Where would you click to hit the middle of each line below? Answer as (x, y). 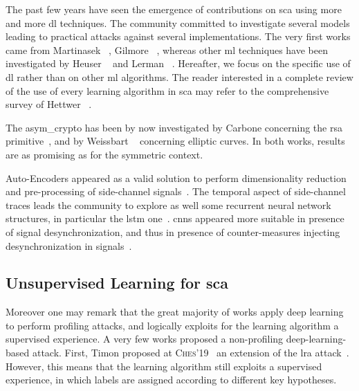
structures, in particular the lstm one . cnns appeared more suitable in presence (175, 218)
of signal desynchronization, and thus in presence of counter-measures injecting (173, 231)
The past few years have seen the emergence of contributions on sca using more (174, 9)
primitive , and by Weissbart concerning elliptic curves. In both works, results (175, 141)
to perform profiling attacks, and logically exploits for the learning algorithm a (172, 325)
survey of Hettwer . (49, 104)
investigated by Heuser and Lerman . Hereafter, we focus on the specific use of (178, 63)
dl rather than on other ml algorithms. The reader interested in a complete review (179, 76)
